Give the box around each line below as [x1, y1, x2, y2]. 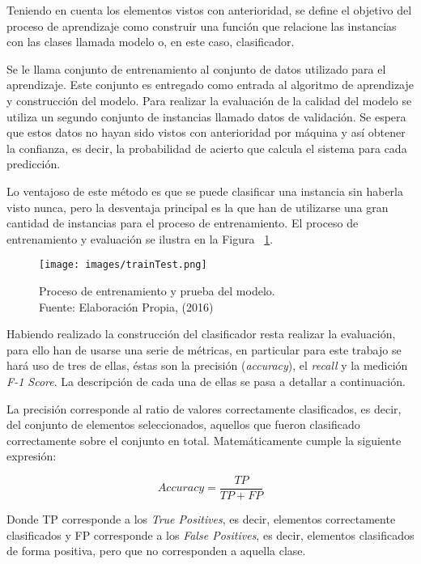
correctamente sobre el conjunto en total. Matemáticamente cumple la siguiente [6, 431, 402, 448]
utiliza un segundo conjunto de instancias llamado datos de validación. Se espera [6, 108, 406, 125]
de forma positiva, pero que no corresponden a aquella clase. [6, 542, 306, 559]
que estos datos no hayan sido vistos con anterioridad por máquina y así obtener [6, 124, 406, 141]
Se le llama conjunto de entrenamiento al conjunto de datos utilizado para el [6, 60, 386, 77]
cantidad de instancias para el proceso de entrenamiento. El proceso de [6, 214, 359, 231]
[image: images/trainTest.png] [39, 259, 207, 271]
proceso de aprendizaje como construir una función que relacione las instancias [6, 17, 397, 34]
